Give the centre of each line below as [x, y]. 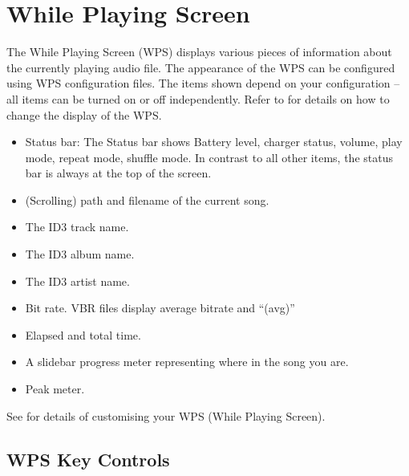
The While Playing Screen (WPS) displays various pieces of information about [199, 52]
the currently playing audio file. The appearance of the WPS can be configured [201, 67]
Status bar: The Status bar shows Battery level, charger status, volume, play [214, 142]
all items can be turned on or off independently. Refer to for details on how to [198, 98]
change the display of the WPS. [84, 114]
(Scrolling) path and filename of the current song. [147, 199]
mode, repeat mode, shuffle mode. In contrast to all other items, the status [209, 157]
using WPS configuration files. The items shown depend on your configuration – [203, 83]
